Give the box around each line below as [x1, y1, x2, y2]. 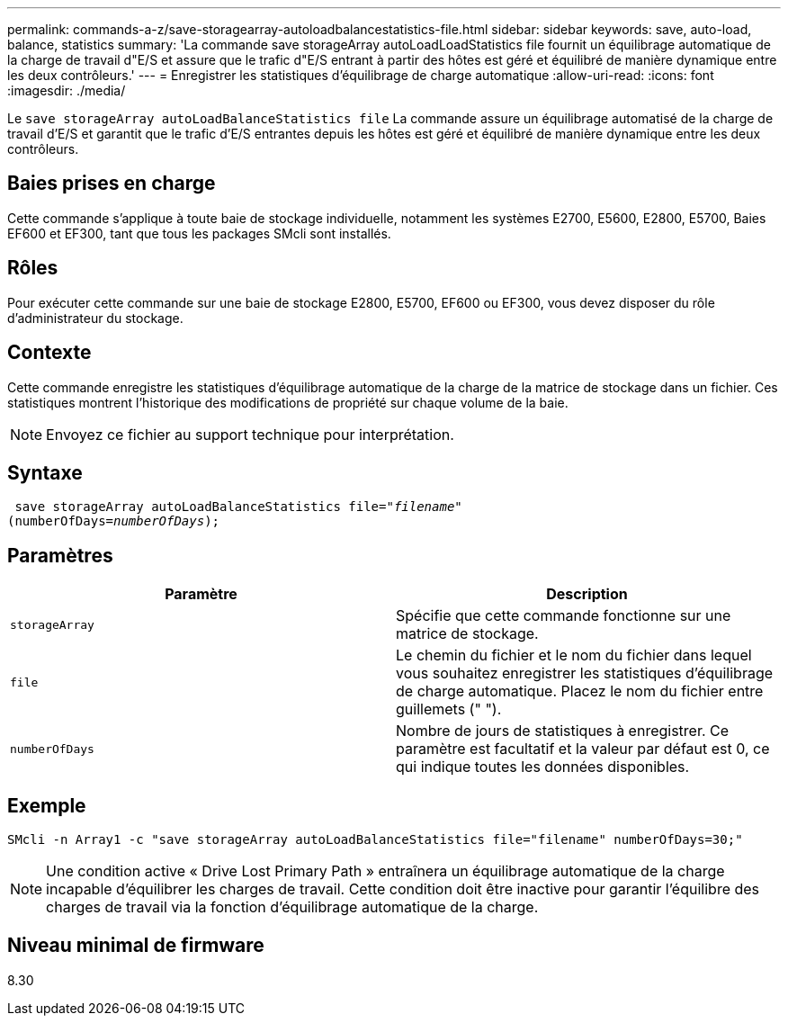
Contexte [7, 341, 92, 364]
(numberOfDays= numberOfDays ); [7, 514, 220, 529]
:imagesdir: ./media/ [7, 83, 126, 98]
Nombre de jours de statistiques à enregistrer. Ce [396, 722, 730, 740]
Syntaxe [7, 461, 83, 484]
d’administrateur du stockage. [7, 310, 184, 326]
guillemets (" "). [396, 700, 502, 719]
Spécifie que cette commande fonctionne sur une [396, 606, 731, 625]
